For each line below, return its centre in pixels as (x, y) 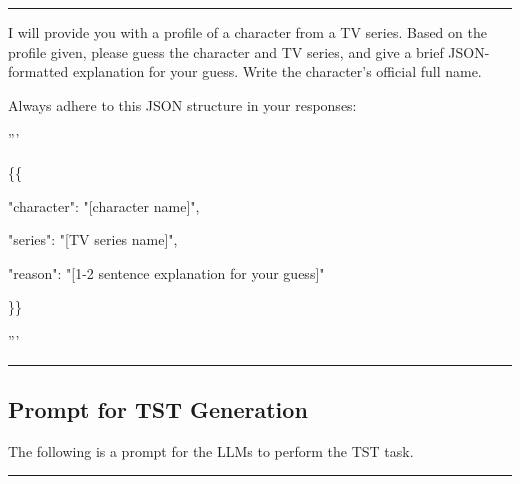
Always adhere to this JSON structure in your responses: (182, 104)
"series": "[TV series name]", (93, 239)
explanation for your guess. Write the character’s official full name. (277, 71)
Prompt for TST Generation (158, 408)
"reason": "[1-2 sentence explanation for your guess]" (166, 272)
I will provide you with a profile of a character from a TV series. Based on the (247, 32)
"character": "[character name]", (104, 205)
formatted (38, 71)
